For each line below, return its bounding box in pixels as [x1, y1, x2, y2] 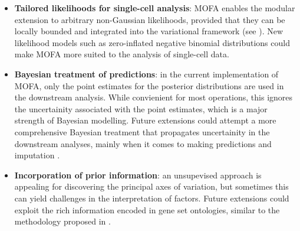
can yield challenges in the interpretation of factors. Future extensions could [14, 191, 289, 204]
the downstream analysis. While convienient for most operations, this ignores [14, 91, 293, 103]
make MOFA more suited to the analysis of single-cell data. [14, 48, 229, 60]
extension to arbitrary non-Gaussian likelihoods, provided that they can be [14, 13, 285, 25]
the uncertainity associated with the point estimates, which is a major [14, 102, 268, 115]
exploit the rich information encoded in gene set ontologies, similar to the [14, 203, 280, 216]
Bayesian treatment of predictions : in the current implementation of [14, 67, 279, 80]
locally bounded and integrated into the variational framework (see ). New [14, 25, 283, 37]
